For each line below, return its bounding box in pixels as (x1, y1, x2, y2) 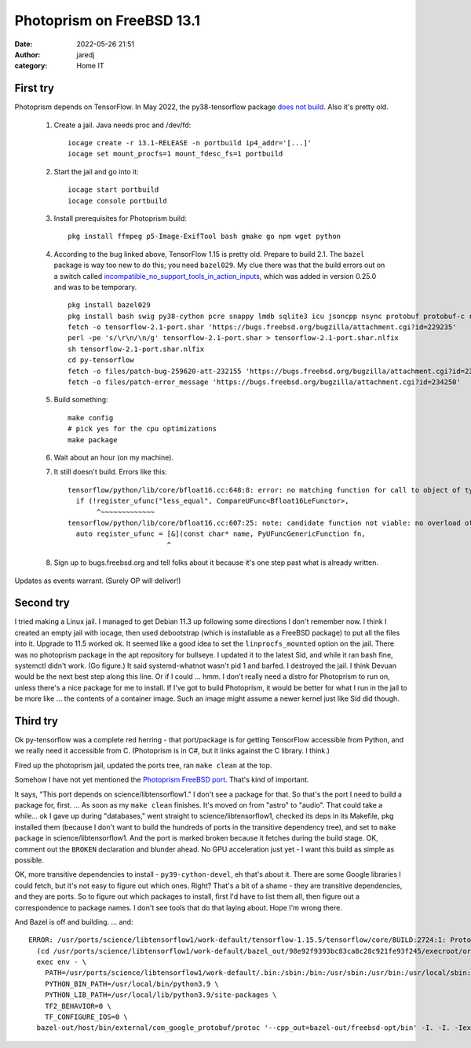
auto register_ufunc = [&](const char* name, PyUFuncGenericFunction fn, (75, 529, 366, 538)
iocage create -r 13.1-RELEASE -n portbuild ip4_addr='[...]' (68, 138, 312, 148)
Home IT (76, 61, 104, 71)
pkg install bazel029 (68, 301, 151, 310)
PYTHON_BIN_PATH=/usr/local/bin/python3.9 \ (44, 979, 219, 988)
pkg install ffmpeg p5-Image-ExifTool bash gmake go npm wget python (68, 232, 341, 241)
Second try (14, 596, 70, 610)
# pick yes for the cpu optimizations (68, 424, 217, 434)
